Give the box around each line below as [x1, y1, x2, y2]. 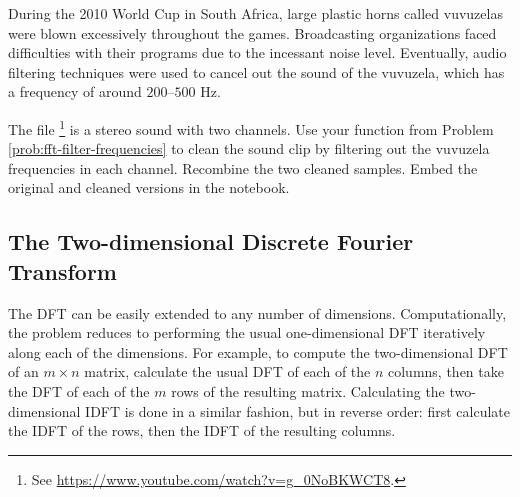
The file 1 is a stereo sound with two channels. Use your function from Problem [8, 115, 494, 139]
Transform [8, 255, 117, 286]
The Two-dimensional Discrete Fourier [8, 226, 414, 257]
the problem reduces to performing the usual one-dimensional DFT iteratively [8, 322, 486, 343]
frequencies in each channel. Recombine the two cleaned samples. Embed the [8, 157, 478, 178]
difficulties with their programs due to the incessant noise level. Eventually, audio [8, 42, 507, 63]
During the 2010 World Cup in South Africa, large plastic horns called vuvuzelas [8, 3, 503, 23]
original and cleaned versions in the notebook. [8, 177, 290, 198]
